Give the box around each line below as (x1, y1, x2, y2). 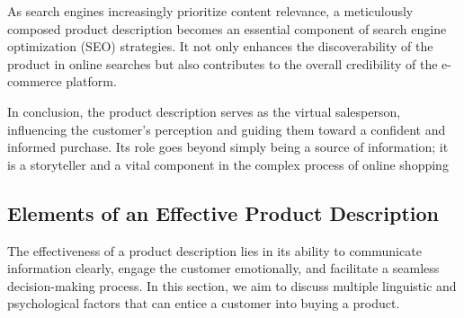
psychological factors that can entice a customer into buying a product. (7, 294, 400, 313)
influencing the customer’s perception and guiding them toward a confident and (7, 119, 446, 138)
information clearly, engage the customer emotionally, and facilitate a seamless (7, 259, 440, 278)
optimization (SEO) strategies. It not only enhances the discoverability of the (7, 37, 433, 56)
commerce (7, 72, 62, 91)
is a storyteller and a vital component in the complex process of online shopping (7, 155, 449, 173)
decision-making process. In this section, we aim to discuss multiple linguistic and (7, 276, 457, 295)
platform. (66, 72, 117, 91)
